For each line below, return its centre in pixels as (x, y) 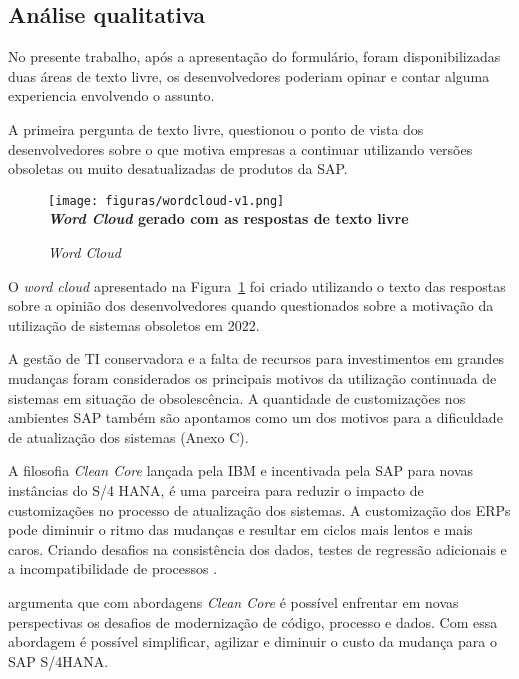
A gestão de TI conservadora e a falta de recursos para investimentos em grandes (256, 358)
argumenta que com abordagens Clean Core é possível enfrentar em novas (233, 601)
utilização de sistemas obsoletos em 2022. (134, 324)
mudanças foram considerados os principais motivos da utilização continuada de (252, 377)
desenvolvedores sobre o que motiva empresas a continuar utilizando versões (240, 148)
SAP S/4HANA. (58, 660)
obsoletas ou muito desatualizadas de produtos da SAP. (178, 168)
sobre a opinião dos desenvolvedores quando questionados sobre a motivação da (251, 305)
